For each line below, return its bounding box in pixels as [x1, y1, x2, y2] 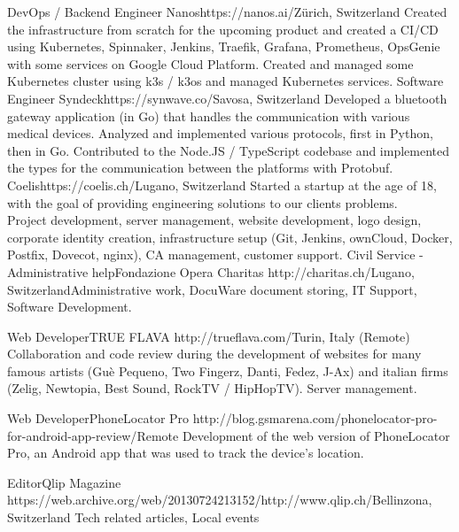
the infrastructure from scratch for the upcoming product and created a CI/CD [7, 19, 439, 38]
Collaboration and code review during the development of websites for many [7, 344, 422, 363]
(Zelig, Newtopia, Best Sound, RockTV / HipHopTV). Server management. [7, 379, 417, 397]
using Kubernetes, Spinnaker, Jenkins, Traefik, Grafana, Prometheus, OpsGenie [7, 37, 440, 56]
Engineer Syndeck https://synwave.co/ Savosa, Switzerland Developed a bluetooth [7, 89, 447, 107]
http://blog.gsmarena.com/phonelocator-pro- [192, 409, 438, 428]
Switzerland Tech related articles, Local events [7, 508, 260, 527]
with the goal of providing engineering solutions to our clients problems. [7, 193, 398, 212]
